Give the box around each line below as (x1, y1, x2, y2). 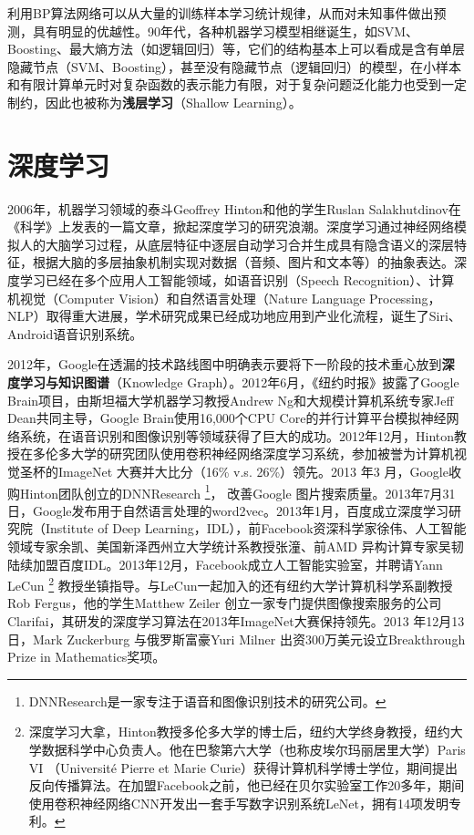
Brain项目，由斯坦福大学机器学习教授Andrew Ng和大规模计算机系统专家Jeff (7, 390, 454, 409)
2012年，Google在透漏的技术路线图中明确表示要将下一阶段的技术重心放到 (7, 355, 442, 374)
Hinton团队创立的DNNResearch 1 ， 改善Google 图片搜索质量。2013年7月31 (19, 480, 456, 502)
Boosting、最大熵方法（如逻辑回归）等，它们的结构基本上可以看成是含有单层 (7, 39, 465, 58)
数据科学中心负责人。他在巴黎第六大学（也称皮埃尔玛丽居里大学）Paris (41, 740, 466, 759)
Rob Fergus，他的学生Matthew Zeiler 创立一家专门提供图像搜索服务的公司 (7, 593, 442, 613)
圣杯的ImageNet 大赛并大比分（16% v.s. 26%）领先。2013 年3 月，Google (19, 462, 448, 480)
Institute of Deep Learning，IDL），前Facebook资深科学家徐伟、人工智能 (45, 519, 467, 538)
